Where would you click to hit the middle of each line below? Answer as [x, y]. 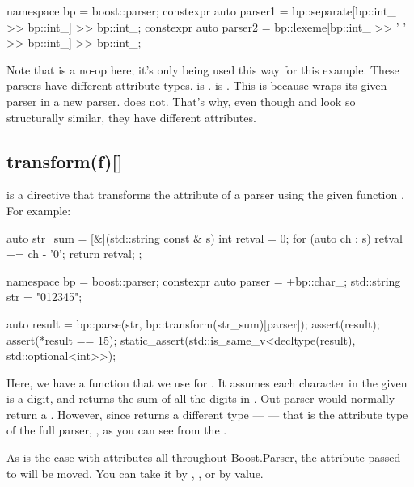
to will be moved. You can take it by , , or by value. [135, 473]
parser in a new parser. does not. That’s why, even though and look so [181, 101]
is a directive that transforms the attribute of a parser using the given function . [205, 195]
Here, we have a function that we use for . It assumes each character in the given [207, 382]
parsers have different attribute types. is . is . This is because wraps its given [197, 85]
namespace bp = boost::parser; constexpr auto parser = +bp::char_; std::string [204, 280]
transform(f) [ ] [65, 161]
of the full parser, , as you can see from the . [117, 430]
